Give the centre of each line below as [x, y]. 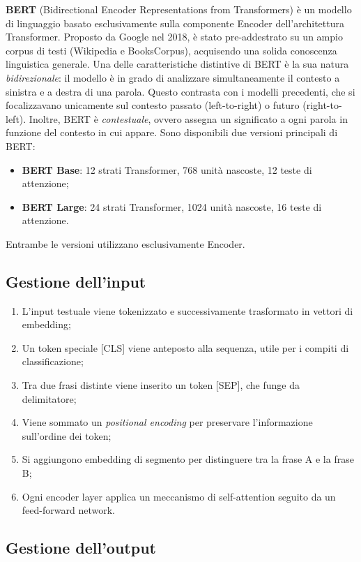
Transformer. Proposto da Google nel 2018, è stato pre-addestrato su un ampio [174, 37]
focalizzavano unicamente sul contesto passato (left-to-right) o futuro [153, 105]
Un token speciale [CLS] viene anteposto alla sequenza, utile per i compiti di [185, 347]
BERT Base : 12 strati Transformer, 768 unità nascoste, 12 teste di [167, 169]
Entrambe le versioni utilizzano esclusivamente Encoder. [125, 243]
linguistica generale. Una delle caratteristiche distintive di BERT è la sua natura [177, 64]
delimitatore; [49, 398]
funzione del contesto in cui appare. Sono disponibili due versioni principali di [172, 132]
